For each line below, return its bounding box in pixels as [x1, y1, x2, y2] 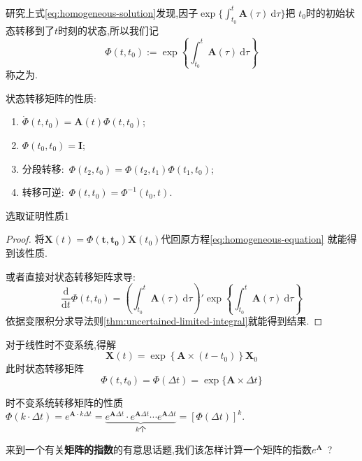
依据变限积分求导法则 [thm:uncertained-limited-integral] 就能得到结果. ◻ [6, 313, 323, 328]
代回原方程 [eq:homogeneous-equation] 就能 [161, 232, 347, 246]
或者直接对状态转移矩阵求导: [6, 269, 136, 283]
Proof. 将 [6, 232, 45, 246]
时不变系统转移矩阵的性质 [6, 395, 123, 409]
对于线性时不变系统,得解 [6, 336, 116, 351]
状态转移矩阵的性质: [6, 90, 96, 105]
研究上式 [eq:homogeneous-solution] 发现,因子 [6, 5, 198, 20]
